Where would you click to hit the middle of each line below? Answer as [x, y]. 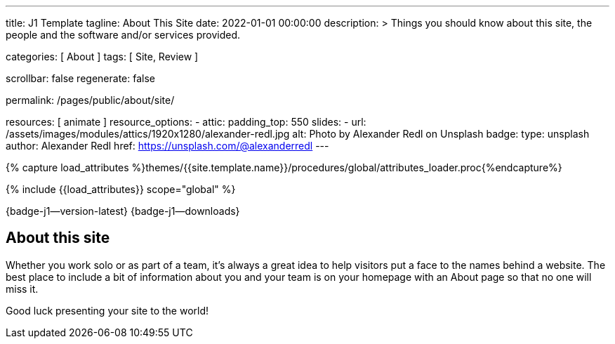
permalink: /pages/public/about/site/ [90, 100]
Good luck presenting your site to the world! [107, 310]
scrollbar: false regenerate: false [80, 78]
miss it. [22, 289]
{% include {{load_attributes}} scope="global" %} [121, 189]
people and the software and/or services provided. [123, 35]
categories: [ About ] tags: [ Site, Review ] [102, 57]
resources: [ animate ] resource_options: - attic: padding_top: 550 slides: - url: [186, 122]
